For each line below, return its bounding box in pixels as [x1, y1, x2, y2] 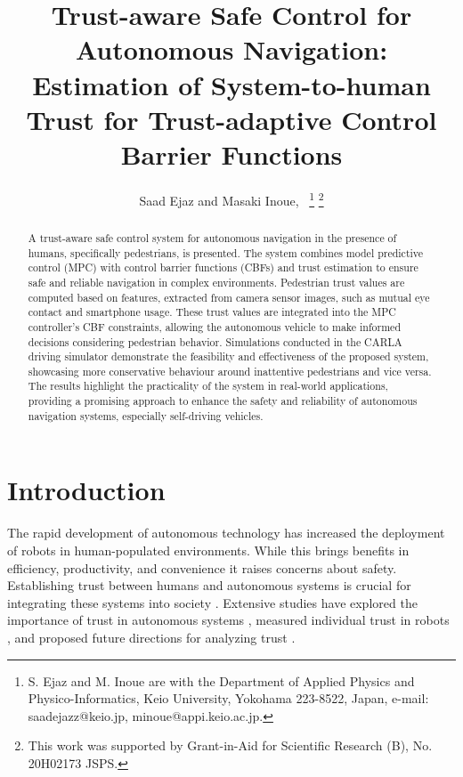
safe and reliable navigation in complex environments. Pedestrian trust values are [28, 274, 405, 289]
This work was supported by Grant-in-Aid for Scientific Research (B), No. [28, 736, 433, 755]
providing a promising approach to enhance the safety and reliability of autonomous [28, 393, 418, 409]
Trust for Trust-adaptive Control [26, 101, 437, 137]
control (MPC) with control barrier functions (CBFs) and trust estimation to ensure [28, 260, 418, 275]
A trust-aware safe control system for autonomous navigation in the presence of [28, 230, 397, 245]
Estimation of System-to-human [32, 66, 431, 102]
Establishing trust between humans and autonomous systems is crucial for [7, 576, 411, 595]
